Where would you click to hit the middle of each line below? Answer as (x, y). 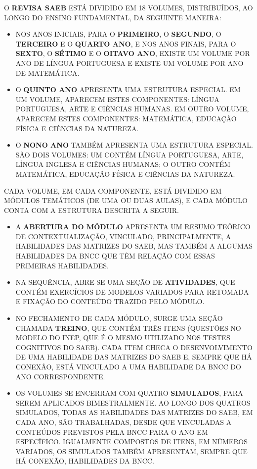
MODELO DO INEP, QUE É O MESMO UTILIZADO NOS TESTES (123, 338)
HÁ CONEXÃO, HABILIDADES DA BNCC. (85, 461)
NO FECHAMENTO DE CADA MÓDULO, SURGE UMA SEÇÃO (119, 318)
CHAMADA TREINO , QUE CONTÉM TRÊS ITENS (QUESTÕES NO (128, 328)
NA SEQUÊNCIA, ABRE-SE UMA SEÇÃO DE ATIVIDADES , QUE (125, 282)
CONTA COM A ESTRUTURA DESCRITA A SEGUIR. (91, 210)
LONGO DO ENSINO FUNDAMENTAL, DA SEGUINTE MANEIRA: (113, 17)
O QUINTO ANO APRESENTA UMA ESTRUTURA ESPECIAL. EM (128, 89)
